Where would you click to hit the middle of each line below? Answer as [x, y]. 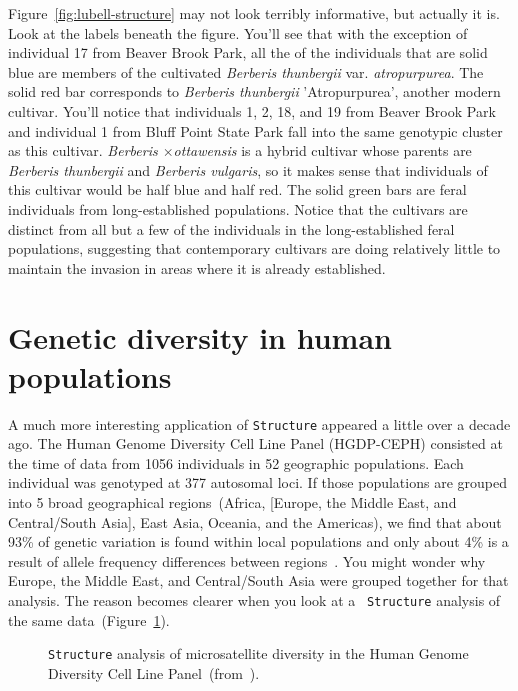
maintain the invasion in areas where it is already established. [197, 267]
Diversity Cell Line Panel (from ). [154, 672]
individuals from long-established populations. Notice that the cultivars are [238, 208]
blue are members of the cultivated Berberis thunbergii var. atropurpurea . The [246, 71]
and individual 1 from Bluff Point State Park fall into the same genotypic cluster [255, 130]
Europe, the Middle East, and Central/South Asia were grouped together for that [258, 580]
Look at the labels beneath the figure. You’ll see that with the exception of [238, 32]
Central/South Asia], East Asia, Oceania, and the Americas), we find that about [255, 521]
